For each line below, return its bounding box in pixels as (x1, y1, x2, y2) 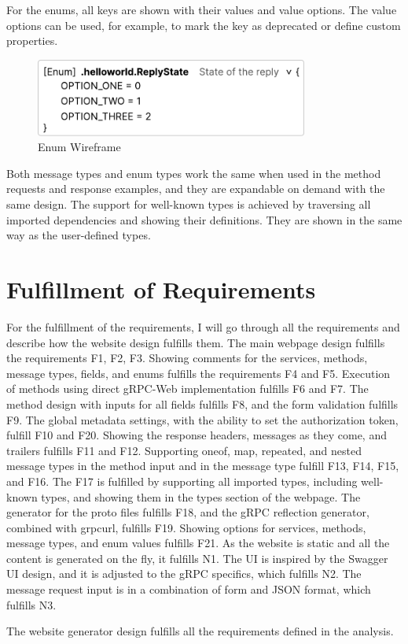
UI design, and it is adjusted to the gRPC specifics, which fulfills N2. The (6, 565, 362, 582)
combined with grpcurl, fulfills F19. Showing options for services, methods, (6, 519, 366, 535)
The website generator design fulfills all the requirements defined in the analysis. (6, 623, 394, 639)
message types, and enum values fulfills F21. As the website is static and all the (6, 535, 390, 551)
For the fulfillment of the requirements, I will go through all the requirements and (6, 318, 400, 335)
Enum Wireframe (38, 139, 121, 155)
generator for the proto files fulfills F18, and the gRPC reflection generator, (6, 504, 369, 520)
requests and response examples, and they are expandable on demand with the (6, 180, 385, 197)
